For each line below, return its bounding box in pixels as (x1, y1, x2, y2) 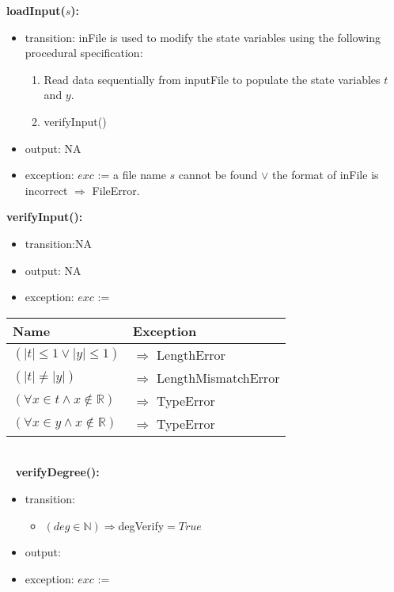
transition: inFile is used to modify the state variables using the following (25, 29, 381, 45)
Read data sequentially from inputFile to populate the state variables (44, 71, 381, 87)
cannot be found (178, 166, 258, 183)
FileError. (92, 181, 140, 198)
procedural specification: (25, 44, 143, 61)
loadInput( (6, 2, 66, 18)
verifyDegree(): (15, 464, 100, 480)
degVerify (118, 517, 165, 533)
